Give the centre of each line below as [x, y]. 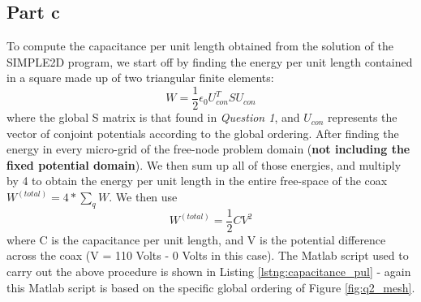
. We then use [143, 197]
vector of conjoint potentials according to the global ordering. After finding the [203, 133]
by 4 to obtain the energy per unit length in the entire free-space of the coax [197, 181]
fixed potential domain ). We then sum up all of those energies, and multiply [204, 164]
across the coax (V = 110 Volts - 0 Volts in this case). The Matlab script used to [208, 255]
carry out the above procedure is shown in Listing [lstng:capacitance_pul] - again [209, 272]
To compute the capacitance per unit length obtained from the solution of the [200, 46]
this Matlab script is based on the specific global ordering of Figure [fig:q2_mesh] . [211, 287]
